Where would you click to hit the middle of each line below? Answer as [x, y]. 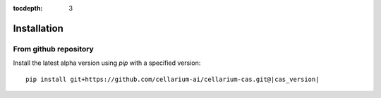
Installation [38, 28]
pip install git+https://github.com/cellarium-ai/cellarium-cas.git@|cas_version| [173, 79]
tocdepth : [28, 8]
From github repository [54, 49]
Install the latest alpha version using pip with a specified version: [107, 63]
